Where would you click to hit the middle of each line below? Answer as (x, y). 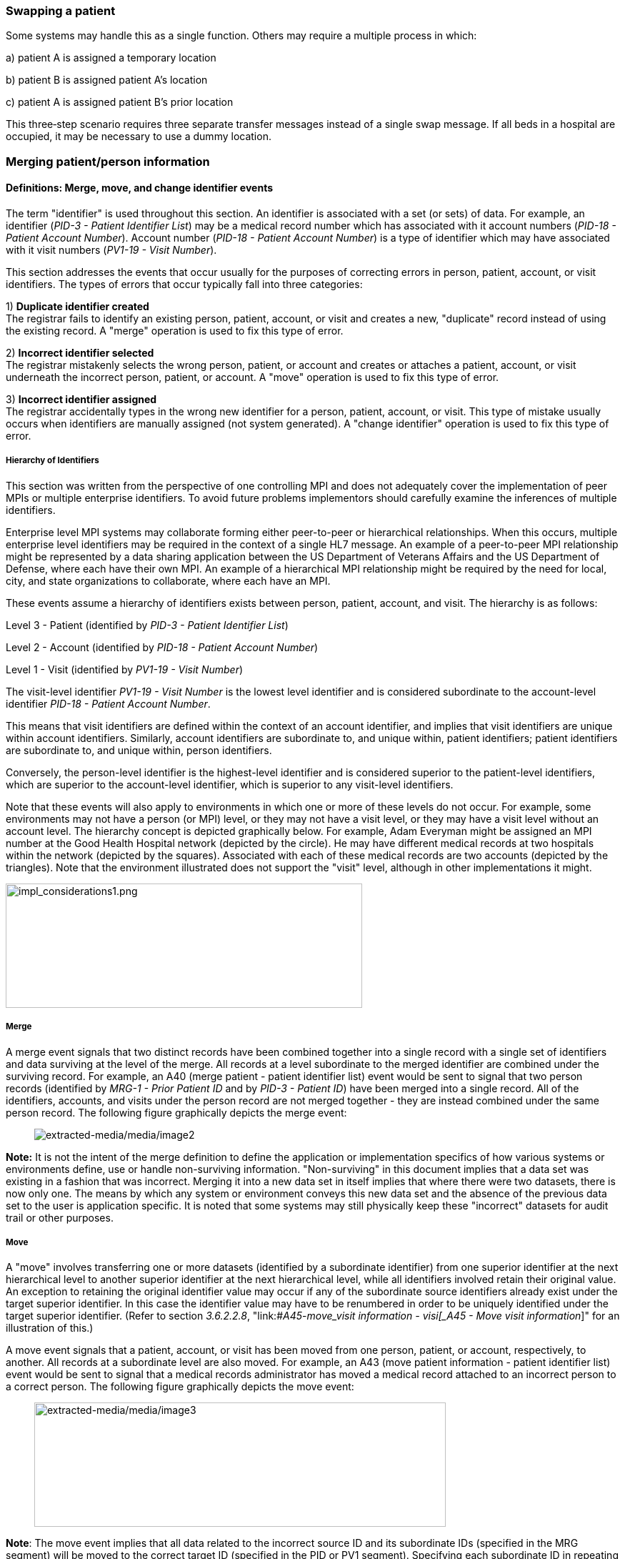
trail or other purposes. (60, 1217)
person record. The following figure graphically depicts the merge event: (176, 1112)
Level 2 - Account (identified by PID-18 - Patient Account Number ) (162, 647)
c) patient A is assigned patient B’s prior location (120, 102)
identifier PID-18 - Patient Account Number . (108, 703)
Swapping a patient (61, 11)
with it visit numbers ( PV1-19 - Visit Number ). (111, 249)
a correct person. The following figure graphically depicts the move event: (180, 1387)
